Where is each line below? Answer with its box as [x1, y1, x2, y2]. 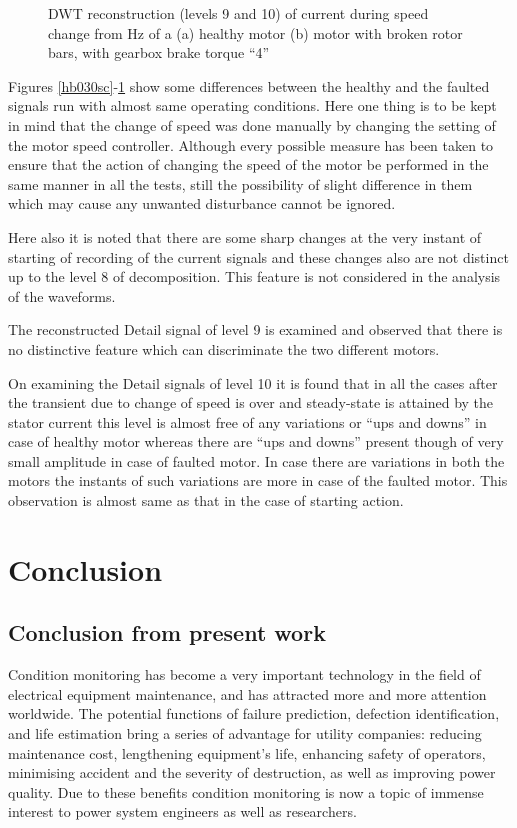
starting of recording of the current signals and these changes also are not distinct [8, 246, 509, 267]
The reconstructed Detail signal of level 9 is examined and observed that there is [8, 319, 503, 340]
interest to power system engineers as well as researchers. [8, 801, 357, 822]
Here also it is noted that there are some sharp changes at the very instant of [8, 226, 482, 247]
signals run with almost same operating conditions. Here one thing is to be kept [8, 95, 497, 116]
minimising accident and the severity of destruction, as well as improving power [8, 762, 496, 783]
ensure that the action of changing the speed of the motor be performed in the [8, 154, 489, 175]
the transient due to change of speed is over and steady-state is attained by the [8, 392, 494, 413]
